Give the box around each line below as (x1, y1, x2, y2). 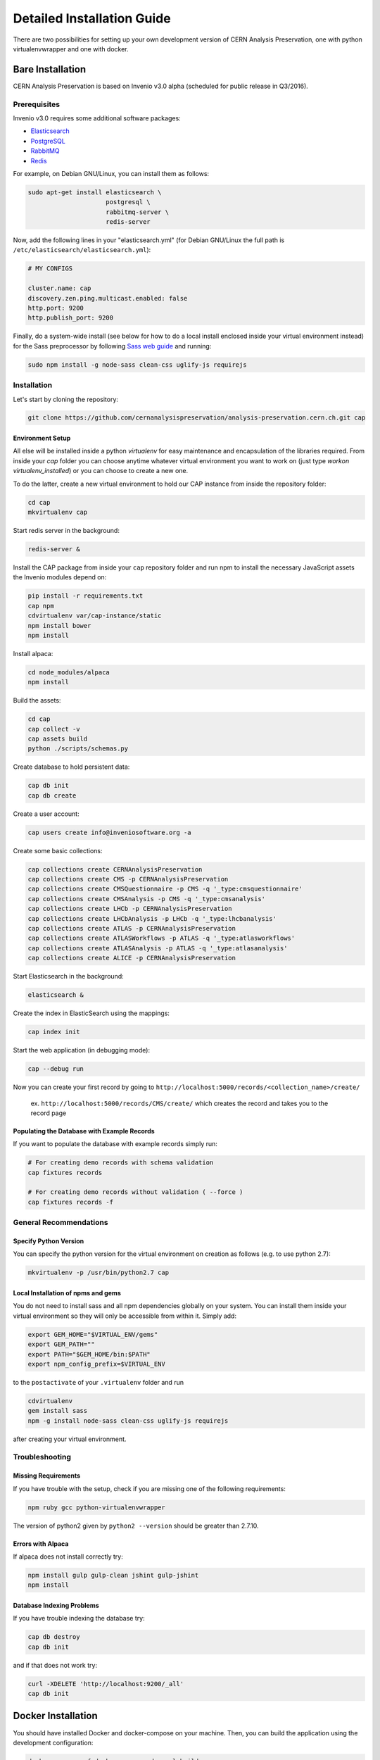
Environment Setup (13, 434, 71, 443)
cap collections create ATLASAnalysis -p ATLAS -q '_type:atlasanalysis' (27, 944, 288, 952)
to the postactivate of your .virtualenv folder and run (13, 1378, 184, 1386)
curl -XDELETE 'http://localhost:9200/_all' (27, 1680, 184, 1687)
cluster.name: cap (27, 284, 91, 292)
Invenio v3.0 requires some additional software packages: (13, 113, 181, 122)
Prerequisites (13, 99, 60, 109)
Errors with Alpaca (13, 1539, 69, 1548)
